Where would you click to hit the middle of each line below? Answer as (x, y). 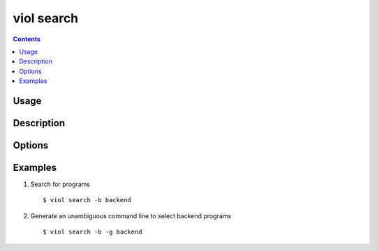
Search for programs (60, 184)
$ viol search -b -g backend (93, 232)
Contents (27, 39)
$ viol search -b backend (87, 200)
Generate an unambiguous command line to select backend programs (131, 215)
